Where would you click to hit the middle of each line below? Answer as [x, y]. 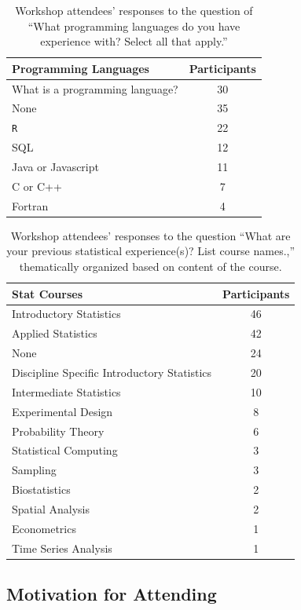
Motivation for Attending [112, 594]
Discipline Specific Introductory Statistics [112, 372]
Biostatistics [41, 489]
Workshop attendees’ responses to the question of [134, 10]
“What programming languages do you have [134, 26]
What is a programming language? [95, 88]
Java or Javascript [55, 167]
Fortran [30, 205]
